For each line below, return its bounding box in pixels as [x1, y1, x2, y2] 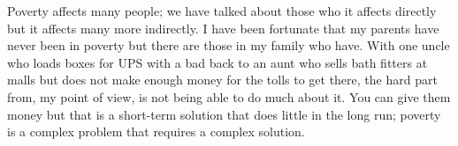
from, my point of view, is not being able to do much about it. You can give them [7, 87, 451, 106]
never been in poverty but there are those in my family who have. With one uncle [7, 36, 450, 55]
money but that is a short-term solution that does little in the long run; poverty [7, 105, 441, 123]
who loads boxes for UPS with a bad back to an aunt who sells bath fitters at [7, 53, 428, 71]
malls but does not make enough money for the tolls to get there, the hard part [7, 70, 438, 89]
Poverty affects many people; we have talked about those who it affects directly [7, 2, 437, 19]
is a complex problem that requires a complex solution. [7, 122, 305, 141]
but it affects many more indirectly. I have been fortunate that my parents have [7, 18, 439, 37]
